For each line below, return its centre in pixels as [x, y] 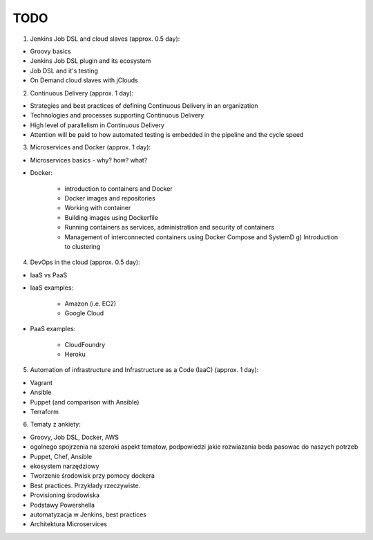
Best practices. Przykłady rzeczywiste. [85, 485]
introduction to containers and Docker [118, 188]
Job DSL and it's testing [64, 71]
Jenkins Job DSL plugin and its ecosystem [90, 61]
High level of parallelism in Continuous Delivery [97, 125]
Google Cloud [84, 313]
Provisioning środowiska [65, 495]
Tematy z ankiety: [55, 425]
